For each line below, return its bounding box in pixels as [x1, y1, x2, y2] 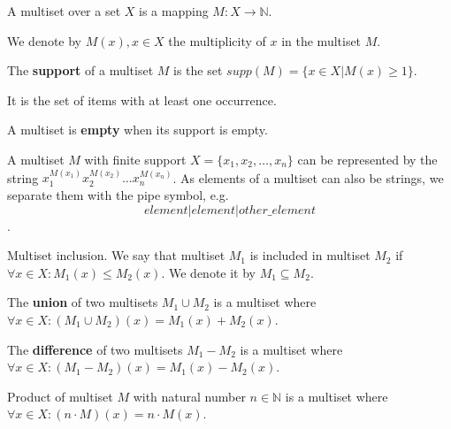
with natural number [133, 387, 246, 405]
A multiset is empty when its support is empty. [7, 120, 268, 139]
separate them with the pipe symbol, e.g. [7, 185, 229, 203]
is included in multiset [249, 246, 371, 264]
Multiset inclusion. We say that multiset [7, 246, 225, 264]
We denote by [7, 31, 81, 50]
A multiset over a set [7, 2, 121, 19]
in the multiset [281, 31, 362, 50]
